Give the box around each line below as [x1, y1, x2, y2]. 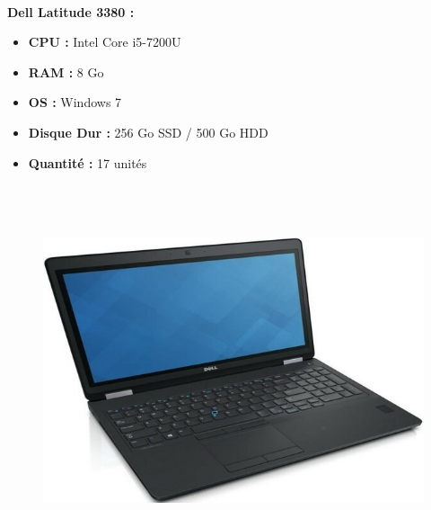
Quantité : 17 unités [28, 153, 147, 172]
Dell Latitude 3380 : [7, 2, 135, 21]
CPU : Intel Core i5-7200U [28, 32, 181, 51]
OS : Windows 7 [28, 93, 122, 112]
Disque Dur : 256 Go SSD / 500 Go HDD [28, 122, 268, 141]
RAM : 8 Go [28, 62, 104, 81]
